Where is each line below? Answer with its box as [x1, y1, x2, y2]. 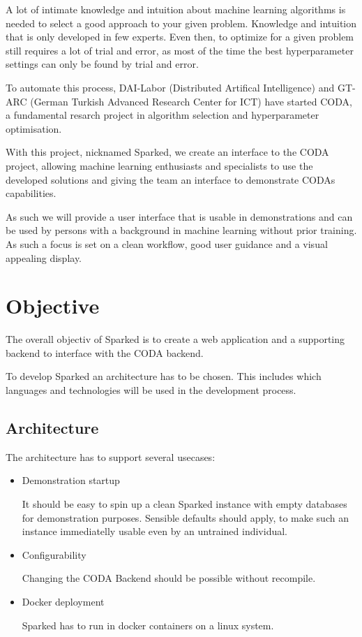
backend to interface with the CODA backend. [6, 345, 204, 360]
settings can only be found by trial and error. [6, 57, 199, 71]
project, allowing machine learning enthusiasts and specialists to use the [6, 158, 313, 173]
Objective [6, 291, 100, 320]
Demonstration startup [22, 473, 120, 488]
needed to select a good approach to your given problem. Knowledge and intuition [6, 15, 357, 30]
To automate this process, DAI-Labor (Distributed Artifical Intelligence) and [6, 80, 335, 94]
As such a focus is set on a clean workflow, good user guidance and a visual [6, 236, 328, 251]
